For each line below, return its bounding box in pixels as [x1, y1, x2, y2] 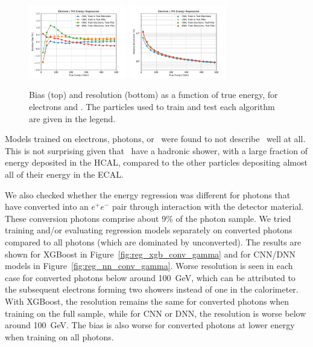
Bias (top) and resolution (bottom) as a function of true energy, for [29, 88, 278, 101]
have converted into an [5, 200, 89, 213]
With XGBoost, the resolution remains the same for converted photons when [5, 294, 289, 307]
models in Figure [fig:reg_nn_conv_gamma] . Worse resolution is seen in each [5, 259, 293, 272]
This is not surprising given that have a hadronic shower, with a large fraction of [5, 144, 308, 157]
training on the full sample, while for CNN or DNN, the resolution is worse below [5, 306, 306, 319]
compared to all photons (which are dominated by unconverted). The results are [5, 235, 302, 248]
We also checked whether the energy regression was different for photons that [5, 188, 291, 201]
